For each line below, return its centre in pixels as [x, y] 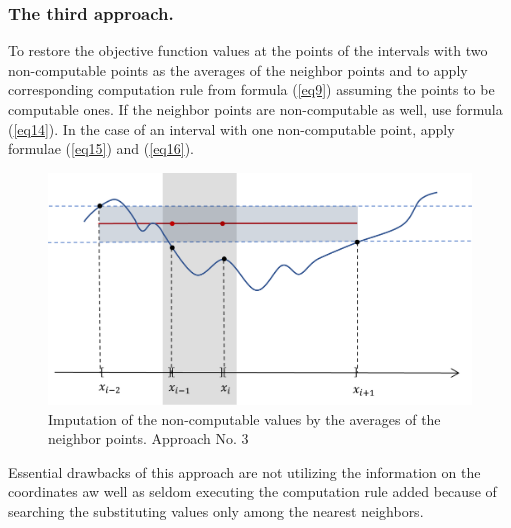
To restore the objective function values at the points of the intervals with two [248, 50]
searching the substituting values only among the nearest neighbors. [216, 511]
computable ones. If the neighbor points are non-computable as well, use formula [255, 109]
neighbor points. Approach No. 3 [148, 438]
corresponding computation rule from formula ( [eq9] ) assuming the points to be [251, 89]
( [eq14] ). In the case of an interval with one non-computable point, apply [231, 128]
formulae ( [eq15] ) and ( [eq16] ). [101, 148]
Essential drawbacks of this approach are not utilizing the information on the [244, 471]
